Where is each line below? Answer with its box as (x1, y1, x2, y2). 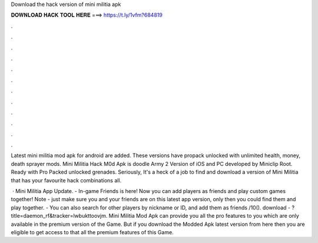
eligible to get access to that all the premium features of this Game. (11, 228, 174, 235)
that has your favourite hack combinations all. (11, 177, 122, 184)
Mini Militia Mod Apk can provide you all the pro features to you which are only (108, 212, 300, 219)
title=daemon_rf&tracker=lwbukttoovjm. (11, 212, 108, 219)
